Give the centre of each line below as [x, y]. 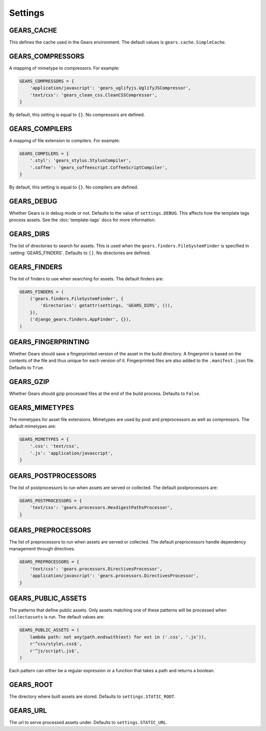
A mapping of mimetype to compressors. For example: [65, 68]
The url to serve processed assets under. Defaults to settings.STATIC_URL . [88, 722]
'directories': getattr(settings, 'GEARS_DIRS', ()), [106, 306]
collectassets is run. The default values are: [57, 617]
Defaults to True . [27, 367]
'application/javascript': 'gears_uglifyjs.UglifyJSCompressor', [110, 88]
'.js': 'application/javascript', [71, 453]
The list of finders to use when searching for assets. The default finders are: [86, 278]
